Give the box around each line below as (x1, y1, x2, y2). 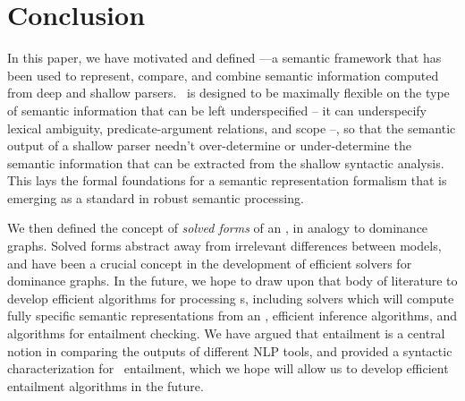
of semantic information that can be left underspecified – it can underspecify (7, 100, 427, 119)
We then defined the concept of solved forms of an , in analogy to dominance (7, 218, 428, 237)
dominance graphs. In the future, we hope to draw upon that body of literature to (7, 271, 458, 290)
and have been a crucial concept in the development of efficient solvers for (7, 253, 412, 272)
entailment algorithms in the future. (7, 376, 204, 395)
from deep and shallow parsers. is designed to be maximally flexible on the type (7, 83, 450, 102)
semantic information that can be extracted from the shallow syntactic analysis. (7, 153, 444, 172)
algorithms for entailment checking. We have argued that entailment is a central (7, 324, 445, 343)
